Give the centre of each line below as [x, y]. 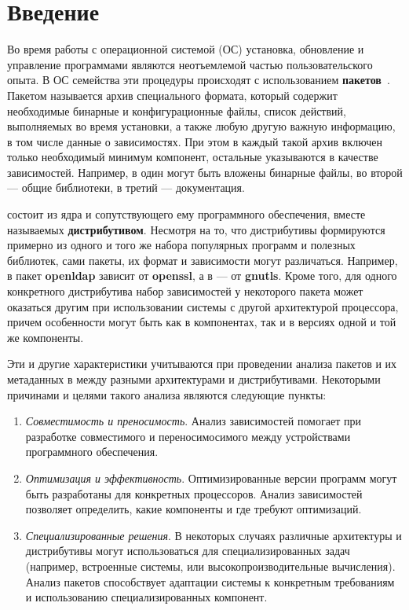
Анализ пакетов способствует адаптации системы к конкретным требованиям [210, 581]
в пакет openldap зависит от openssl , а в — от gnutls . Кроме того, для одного [202, 276]
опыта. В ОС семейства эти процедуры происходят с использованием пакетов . [199, 80]
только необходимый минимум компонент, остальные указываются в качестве [193, 157]
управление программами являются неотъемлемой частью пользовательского [190, 64]
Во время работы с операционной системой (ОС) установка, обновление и [186, 49]
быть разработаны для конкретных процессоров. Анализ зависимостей [194, 493]
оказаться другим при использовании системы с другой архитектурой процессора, [203, 306]
